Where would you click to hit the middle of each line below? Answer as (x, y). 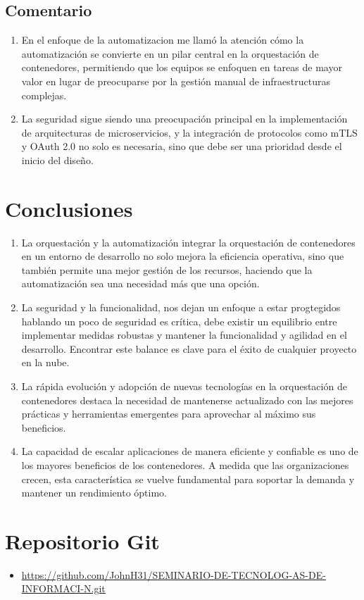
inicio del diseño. (57, 160)
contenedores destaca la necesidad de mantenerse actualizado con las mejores (187, 400)
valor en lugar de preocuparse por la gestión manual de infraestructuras (176, 81)
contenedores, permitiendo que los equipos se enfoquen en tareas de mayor (182, 67)
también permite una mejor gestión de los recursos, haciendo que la (167, 269)
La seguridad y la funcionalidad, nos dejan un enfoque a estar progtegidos (181, 307)
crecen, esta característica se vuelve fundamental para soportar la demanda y (188, 479)
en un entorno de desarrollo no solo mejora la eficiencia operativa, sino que (183, 256)
